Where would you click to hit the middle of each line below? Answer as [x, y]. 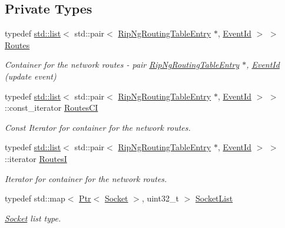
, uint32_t [160, 198]
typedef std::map [35, 198]
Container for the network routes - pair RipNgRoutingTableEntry [122, 65]
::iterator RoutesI [36, 158]
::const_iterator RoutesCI [52, 108]
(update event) [31, 76]
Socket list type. [33, 218]
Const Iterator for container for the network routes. [98, 127]
